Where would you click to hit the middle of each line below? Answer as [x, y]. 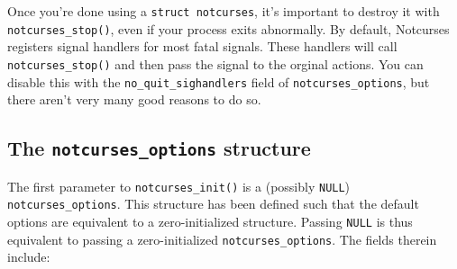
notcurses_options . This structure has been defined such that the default [213, 204]
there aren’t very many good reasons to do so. [134, 99]
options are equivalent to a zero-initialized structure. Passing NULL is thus [210, 221]
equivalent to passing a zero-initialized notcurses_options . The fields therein [222, 239]
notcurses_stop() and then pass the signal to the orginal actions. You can [215, 63]
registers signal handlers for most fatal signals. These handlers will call [202, 46]
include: [29, 257]
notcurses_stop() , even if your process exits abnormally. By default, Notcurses [228, 28]
